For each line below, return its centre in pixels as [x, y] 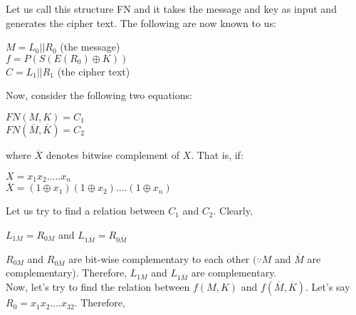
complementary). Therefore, [67, 273]
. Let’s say [328, 287]
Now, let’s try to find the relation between [98, 287]
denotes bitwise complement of [112, 154]
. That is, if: [217, 154]
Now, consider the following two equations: [99, 95]
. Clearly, [233, 211]
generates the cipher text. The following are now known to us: [141, 22]
